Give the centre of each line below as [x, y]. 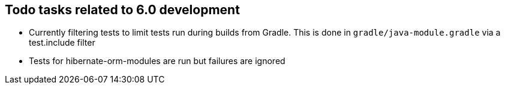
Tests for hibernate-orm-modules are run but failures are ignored [157, 61]
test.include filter [62, 43]
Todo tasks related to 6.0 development [122, 10]
